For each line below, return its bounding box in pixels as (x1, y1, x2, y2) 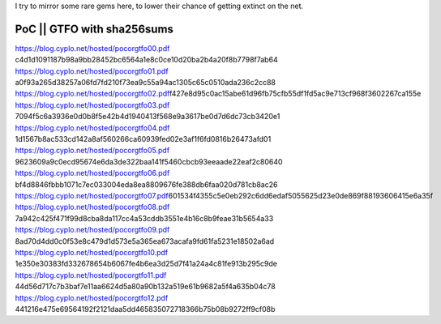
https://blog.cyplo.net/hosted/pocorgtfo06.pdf (15, 168, 170, 178)
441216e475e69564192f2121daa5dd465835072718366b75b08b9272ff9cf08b (15, 304, 276, 313)
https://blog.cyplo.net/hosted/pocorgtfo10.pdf (15, 247, 169, 257)
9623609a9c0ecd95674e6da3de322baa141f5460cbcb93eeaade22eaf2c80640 (15, 156, 283, 166)
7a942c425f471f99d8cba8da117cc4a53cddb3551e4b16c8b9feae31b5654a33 (15, 213, 274, 223)
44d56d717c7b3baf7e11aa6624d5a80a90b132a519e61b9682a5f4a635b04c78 (15, 282, 276, 292)
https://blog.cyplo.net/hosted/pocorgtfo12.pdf (15, 292, 169, 303)
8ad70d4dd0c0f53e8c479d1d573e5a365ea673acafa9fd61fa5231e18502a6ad (15, 236, 275, 246)
